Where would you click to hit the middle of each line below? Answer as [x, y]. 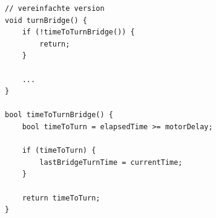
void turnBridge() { [46, 20]
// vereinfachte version [55, 8]
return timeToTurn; [61, 198]
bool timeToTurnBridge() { [59, 115]
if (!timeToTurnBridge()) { [78, 32]
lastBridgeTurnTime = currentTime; [111, 162]
